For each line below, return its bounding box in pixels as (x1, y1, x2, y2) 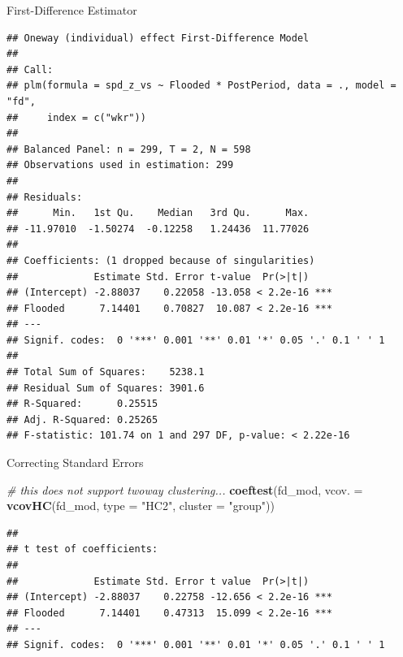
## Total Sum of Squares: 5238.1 (6, 366, 205, 378)
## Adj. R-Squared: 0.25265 (6, 413, 158, 426)
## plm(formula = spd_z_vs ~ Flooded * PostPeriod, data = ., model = (6, 80, 396, 92)
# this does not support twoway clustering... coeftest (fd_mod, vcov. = (6, 481, 363, 498)
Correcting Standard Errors (6, 454, 144, 471)
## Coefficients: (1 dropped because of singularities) (6, 254, 315, 266)
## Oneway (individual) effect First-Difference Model (6, 32, 310, 44)
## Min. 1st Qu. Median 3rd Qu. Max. (6, 207, 310, 219)
